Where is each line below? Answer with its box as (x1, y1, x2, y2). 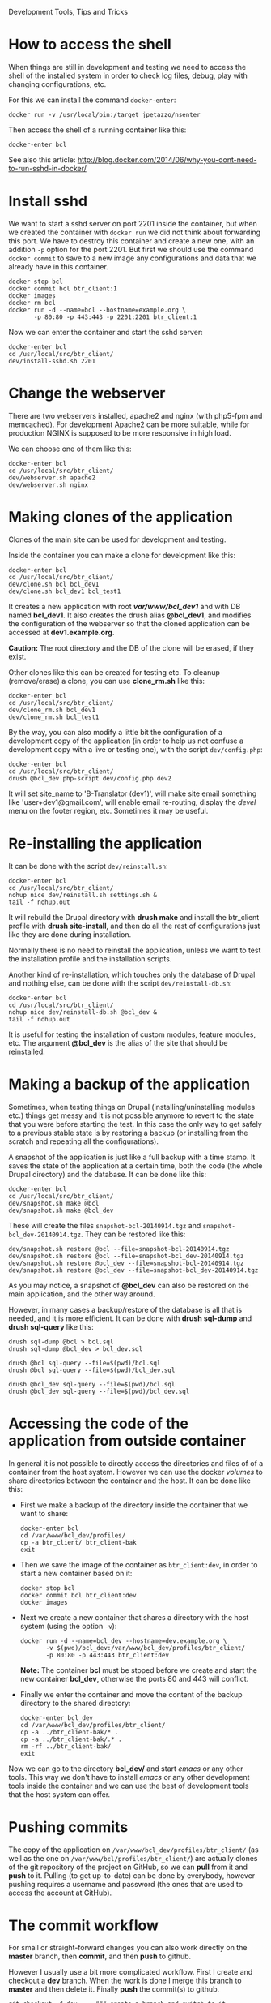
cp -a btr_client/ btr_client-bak (19, 1538, 137, 1546)
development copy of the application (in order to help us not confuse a (8, 736, 244, 746)
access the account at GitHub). (8, 1888, 112, 1898)
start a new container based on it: (19, 1568, 133, 1578)
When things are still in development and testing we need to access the (8, 62, 247, 71)
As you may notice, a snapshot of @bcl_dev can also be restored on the (8, 1280, 249, 1290)
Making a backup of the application (8, 1075, 251, 1094)
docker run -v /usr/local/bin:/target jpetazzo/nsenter (8, 110, 201, 118)
